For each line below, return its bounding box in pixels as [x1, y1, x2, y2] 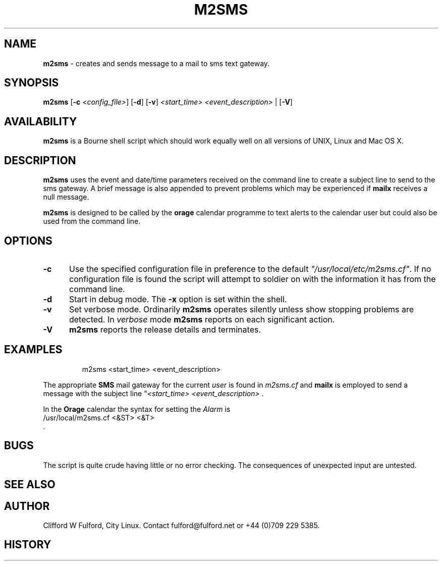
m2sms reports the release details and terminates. [69, 324, 261, 335]
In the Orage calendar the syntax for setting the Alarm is [43, 404, 231, 413]
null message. [43, 193, 89, 202]
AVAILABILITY [4, 115, 77, 128]
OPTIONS [4, 234, 52, 247]
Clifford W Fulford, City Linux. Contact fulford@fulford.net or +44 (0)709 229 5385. [43, 521, 320, 530]
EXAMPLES [4, 343, 63, 356]
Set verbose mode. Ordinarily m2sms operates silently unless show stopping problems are [69, 304, 414, 314]
